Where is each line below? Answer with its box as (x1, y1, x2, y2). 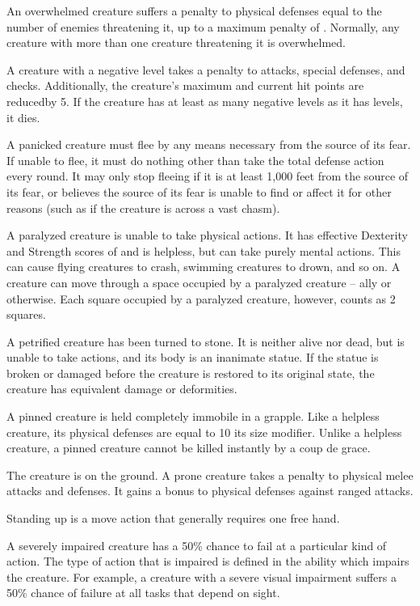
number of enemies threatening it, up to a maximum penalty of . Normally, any (6, 18, 400, 35)
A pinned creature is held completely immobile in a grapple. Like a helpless (6, 408, 380, 425)
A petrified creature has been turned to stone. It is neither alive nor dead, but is (6, 333, 405, 350)
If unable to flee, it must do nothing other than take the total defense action (6, 151, 384, 168)
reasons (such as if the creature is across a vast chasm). (6, 199, 280, 216)
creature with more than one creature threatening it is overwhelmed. (6, 34, 346, 51)
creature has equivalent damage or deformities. (6, 380, 237, 397)
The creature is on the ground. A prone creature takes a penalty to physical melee (6, 466, 414, 483)
